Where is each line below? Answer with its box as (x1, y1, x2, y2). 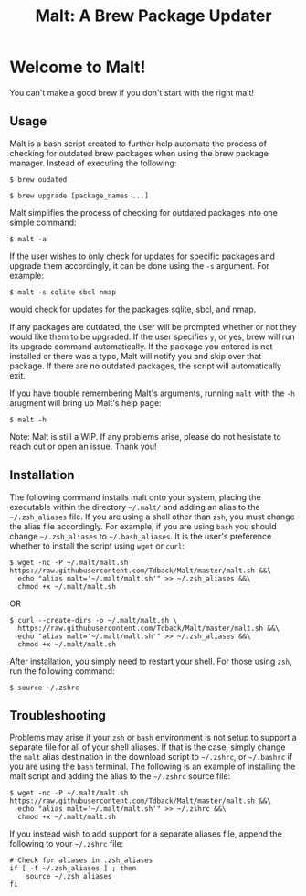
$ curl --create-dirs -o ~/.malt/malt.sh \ (9, 615, 178, 624)
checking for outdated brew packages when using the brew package (9, 147, 269, 158)
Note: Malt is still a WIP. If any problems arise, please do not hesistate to (9, 431, 281, 442)
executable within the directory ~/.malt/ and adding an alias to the (9, 501, 260, 512)
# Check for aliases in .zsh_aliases (9, 856, 153, 865)
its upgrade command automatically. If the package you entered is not (9, 340, 273, 352)
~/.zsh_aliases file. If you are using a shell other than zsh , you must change (9, 511, 295, 522)
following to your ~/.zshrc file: (9, 838, 124, 849)
